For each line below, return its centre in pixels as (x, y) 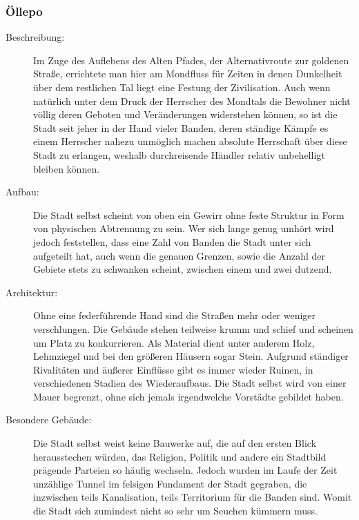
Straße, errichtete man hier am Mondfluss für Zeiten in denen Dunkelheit (188, 74)
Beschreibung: (35, 37)
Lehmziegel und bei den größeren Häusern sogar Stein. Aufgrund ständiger (191, 356)
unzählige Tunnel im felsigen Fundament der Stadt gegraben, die (170, 483)
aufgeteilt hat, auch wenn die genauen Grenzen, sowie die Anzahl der (179, 255)
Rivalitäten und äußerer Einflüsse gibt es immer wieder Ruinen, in (173, 369)
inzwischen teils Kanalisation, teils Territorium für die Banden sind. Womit (193, 497)
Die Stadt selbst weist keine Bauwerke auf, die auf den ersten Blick (175, 443)
